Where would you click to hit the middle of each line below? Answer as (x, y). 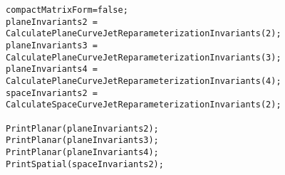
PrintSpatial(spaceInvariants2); (85, 164)
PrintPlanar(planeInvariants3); (82, 140)
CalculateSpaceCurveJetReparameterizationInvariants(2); (144, 105)
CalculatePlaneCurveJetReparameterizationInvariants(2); (144, 34)
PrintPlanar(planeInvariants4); (82, 152)
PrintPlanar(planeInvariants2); (82, 128)
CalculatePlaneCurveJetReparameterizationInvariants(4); (144, 81)
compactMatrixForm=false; (67, 10)
